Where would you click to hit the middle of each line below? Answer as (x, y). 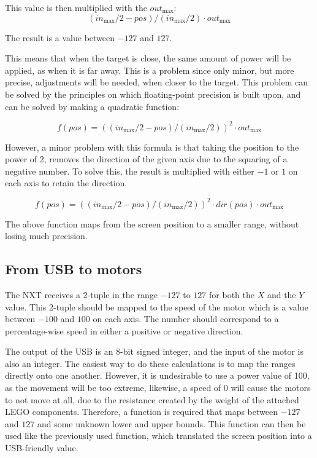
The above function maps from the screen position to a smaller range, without (152, 223)
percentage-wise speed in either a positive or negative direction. (124, 330)
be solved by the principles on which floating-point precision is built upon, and (153, 94)
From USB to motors (74, 269)
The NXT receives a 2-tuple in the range (82, 294)
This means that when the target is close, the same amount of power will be (148, 58)
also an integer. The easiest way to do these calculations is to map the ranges (150, 363)
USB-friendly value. (42, 448)
